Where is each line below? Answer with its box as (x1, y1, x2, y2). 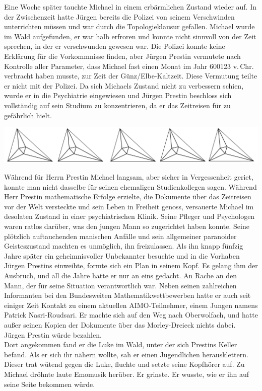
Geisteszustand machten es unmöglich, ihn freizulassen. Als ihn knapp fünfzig (4, 241, 243, 251)
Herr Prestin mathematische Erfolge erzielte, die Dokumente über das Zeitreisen (4, 191, 251, 202)
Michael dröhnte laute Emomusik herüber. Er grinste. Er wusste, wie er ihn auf (4, 368, 249, 379)
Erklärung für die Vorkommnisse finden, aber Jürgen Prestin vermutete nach (4, 50, 241, 61)
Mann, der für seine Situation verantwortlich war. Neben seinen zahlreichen (4, 280, 237, 290)
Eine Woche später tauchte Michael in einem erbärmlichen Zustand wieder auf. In (4, 2, 257, 12)
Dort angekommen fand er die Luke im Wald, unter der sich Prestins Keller (4, 339, 237, 350)
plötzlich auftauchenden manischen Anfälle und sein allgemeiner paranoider (4, 230, 237, 241)
